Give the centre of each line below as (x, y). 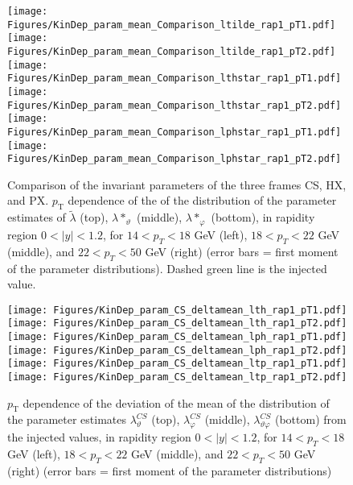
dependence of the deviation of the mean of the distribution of (176, 402)
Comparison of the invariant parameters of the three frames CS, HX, (177, 184)
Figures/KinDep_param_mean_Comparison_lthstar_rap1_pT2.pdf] (174, 105)
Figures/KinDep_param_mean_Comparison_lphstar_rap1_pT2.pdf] (174, 159)
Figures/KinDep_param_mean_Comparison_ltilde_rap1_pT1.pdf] (172, 25)
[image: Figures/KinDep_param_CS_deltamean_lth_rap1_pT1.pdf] (177, 310)
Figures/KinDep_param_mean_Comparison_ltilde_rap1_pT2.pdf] (172, 51)
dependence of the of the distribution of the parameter (202, 200)
